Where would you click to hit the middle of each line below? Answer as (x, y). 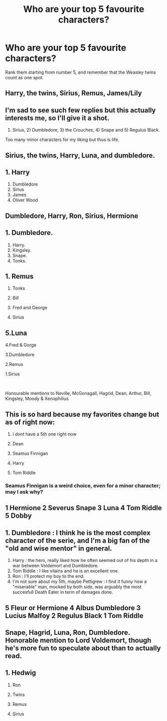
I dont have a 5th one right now (44, 434)
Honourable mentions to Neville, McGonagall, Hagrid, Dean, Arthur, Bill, (78, 393)
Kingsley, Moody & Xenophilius (37, 399)
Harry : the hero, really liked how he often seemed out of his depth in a (85, 560)
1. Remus (19, 276)
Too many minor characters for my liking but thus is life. (62, 140)
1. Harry (17, 172)
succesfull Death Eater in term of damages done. (63, 592)
